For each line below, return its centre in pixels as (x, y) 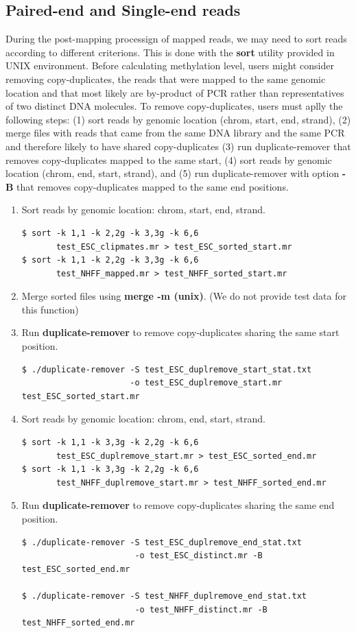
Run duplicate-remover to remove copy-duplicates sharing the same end (178, 505)
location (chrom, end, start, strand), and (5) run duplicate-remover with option (173, 173)
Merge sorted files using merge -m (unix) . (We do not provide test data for (184, 296)
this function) (50, 309)
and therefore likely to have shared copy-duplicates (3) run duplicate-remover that (178, 146)
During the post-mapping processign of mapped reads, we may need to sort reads (176, 39)
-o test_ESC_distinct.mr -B (199, 556)
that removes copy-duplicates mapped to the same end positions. (153, 186)
